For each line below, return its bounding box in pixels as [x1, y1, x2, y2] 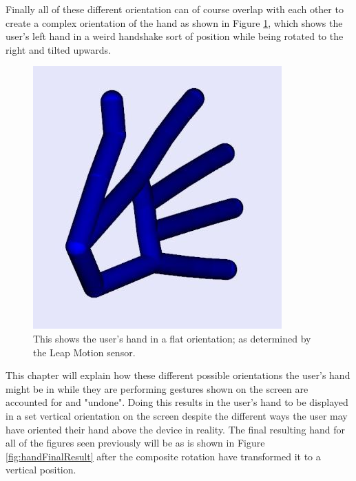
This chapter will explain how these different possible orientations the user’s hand [6, 368, 350, 382]
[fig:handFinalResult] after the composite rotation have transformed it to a [6, 449, 321, 463]
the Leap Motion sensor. [33, 345, 136, 359]
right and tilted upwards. [6, 42, 112, 57]
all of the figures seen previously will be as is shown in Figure [6, 436, 265, 450]
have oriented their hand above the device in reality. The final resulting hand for [6, 422, 346, 436]
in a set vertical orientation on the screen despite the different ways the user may [6, 408, 348, 422]
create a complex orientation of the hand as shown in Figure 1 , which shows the [6, 15, 343, 30]
